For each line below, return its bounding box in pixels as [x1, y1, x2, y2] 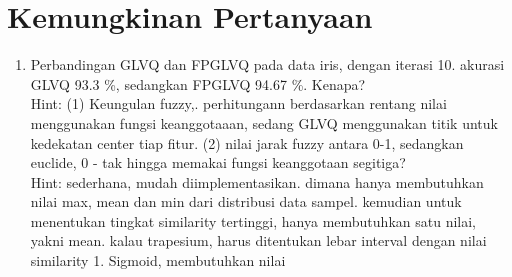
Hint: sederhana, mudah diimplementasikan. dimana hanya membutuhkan [30, 171, 484, 192]
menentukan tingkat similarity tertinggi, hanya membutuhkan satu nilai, [30, 210, 476, 231]
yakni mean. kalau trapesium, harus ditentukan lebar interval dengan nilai [30, 230, 487, 251]
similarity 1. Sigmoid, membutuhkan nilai [30, 250, 286, 271]
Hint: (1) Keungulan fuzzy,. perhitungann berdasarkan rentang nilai [30, 93, 447, 114]
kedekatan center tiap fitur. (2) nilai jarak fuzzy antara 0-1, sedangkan [30, 132, 464, 153]
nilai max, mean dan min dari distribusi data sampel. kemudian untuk [30, 191, 462, 212]
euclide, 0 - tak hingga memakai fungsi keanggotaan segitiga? [30, 152, 406, 173]
